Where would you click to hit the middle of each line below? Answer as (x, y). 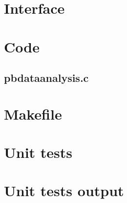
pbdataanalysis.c (46, 78)
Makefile (33, 114)
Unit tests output (64, 190)
